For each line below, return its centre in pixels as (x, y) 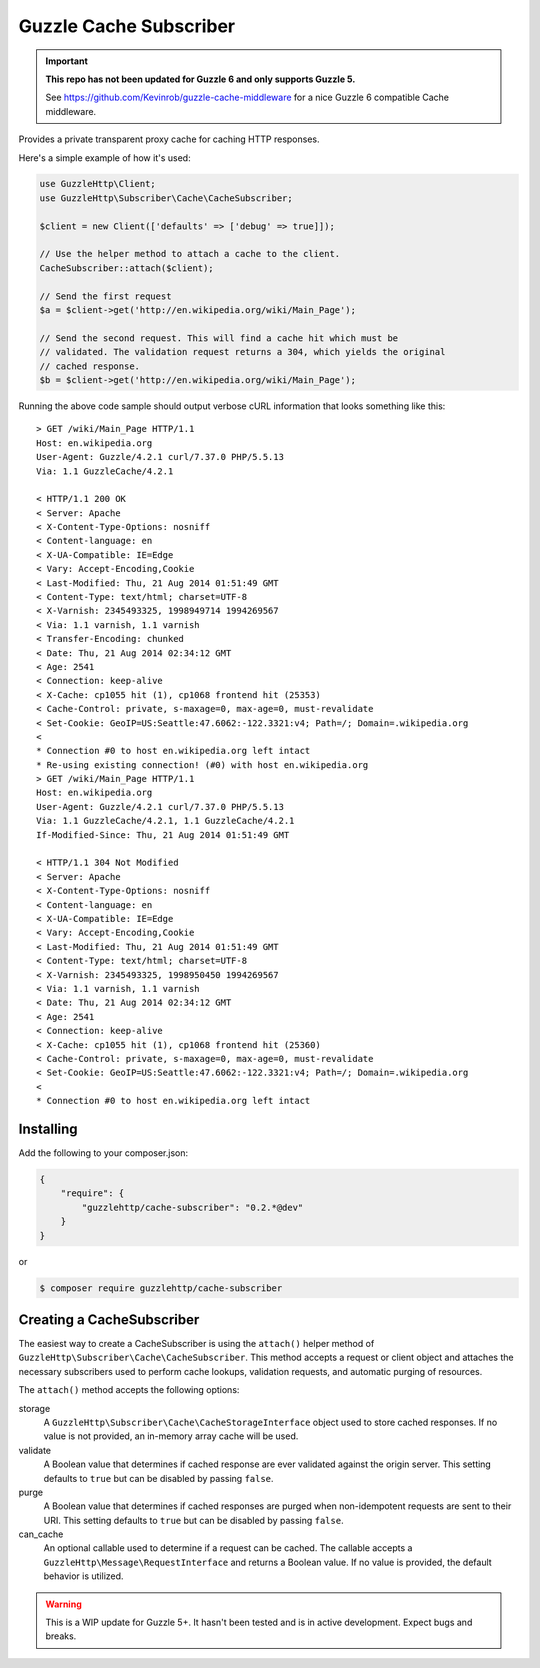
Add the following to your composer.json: (103, 1152)
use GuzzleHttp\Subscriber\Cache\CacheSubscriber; (166, 198)
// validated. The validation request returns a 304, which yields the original (242, 352)
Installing (48, 1128)
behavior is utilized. (83, 1576)
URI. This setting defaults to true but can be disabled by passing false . (193, 1520)
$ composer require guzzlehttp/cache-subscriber (161, 1288)
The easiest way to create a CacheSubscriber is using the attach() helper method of (196, 1343)
